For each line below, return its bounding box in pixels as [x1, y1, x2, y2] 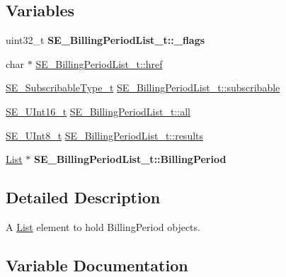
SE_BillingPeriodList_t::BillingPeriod [33, 152, 227, 166]
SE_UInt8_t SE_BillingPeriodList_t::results [6, 128, 204, 142]
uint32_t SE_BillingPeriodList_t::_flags [6, 33, 205, 47]
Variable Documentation [6, 254, 188, 276]
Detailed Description [6, 186, 161, 208]
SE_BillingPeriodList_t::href [35, 56, 163, 71]
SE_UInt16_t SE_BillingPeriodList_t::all [6, 103, 190, 118]
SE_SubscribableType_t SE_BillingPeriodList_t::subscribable [6, 80, 280, 95]
